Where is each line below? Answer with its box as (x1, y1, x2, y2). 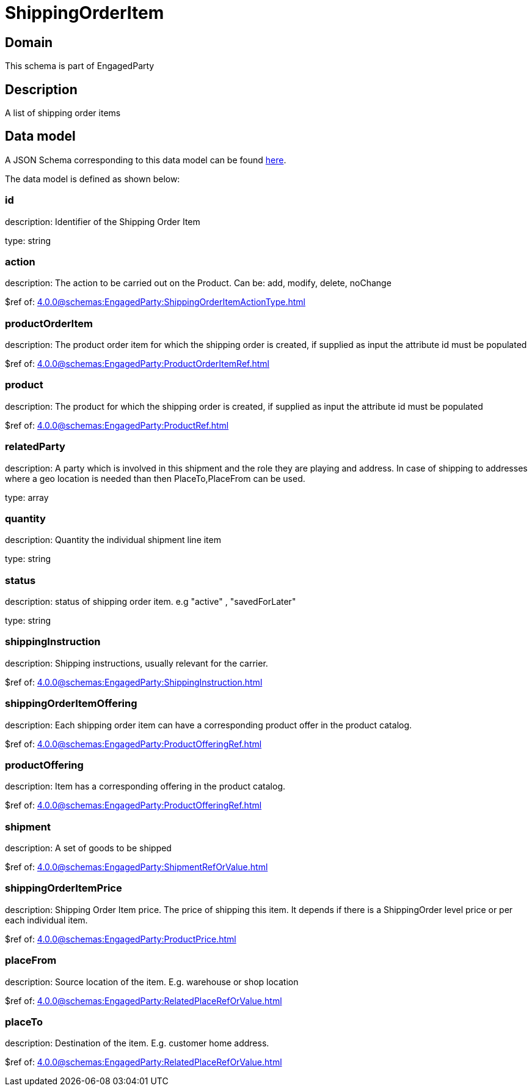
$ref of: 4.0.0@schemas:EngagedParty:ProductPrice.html (5, 933, 236, 944)
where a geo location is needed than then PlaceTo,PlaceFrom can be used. (5, 473, 305, 484)
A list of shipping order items (5, 108, 121, 119)
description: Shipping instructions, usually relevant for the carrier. (5, 657, 268, 668)
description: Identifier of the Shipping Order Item (5, 216, 200, 227)
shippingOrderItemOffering (5, 697, 137, 710)
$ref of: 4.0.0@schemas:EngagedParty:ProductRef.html (5, 420, 229, 431)
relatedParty (5, 440, 65, 453)
